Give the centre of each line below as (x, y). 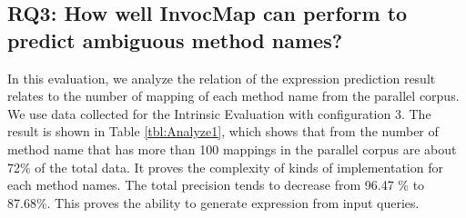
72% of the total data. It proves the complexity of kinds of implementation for (225, 167)
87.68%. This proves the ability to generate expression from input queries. (213, 202)
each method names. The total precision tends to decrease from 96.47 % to (216, 185)
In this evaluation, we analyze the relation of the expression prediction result (222, 78)
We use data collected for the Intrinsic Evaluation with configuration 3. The (219, 113)
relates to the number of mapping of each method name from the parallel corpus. (233, 96)
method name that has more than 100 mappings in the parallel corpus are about (232, 149)
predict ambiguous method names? (175, 40)
